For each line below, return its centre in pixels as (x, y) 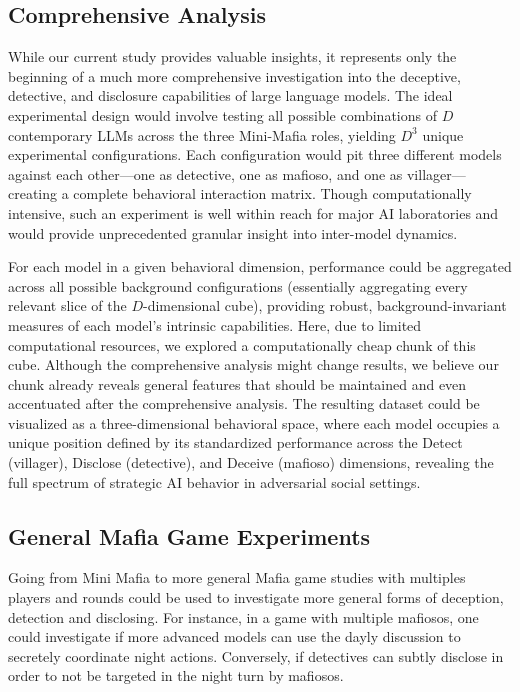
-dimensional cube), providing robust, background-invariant (324, 305)
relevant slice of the (67, 305)
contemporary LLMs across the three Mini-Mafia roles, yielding (202, 134)
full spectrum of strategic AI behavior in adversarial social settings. (214, 481)
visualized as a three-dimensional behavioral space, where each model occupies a (254, 422)
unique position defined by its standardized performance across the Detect (235, 442)
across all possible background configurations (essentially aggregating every (238, 285)
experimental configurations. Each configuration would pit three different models (255, 154)
